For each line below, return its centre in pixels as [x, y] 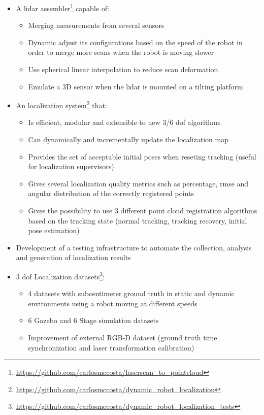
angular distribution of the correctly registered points [111, 193]
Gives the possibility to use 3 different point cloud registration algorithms [143, 211]
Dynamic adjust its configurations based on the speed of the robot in [135, 42]
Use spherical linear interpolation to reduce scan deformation [123, 69]
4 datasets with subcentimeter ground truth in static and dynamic [131, 293]
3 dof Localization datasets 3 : [60, 276]
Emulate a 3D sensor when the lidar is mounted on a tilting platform [136, 86]
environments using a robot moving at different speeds [113, 303]
